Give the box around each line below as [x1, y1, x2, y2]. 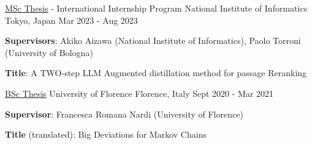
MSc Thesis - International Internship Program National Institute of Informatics [5, 2, 308, 14]
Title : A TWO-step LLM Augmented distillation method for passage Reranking [5, 66, 307, 79]
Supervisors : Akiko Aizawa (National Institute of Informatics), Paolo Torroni [5, 34, 301, 47]
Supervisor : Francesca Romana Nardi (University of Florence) [5, 107, 243, 120]
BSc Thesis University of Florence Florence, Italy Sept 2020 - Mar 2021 [5, 87, 274, 99]
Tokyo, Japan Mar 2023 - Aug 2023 [5, 13, 138, 26]
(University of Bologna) [5, 46, 93, 58]
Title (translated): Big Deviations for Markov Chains [5, 128, 207, 141]
